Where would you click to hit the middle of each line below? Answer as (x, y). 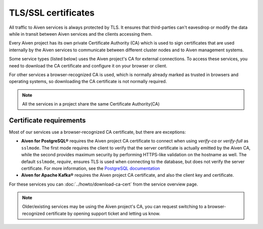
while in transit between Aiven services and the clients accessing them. (81, 34)
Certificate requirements (47, 120)
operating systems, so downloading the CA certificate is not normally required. (88, 82)
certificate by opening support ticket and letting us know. (103, 213)
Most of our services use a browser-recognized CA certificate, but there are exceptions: (97, 132)
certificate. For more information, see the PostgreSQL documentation (91, 168)
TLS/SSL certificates (52, 13)
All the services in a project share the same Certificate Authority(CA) (91, 104)
